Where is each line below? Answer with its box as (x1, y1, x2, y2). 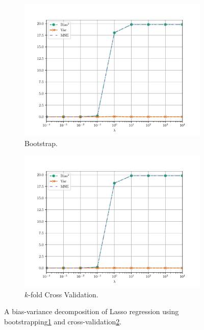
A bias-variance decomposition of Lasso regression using (4, 306, 179, 317)
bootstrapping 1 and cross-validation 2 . (4, 316, 122, 326)
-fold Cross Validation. (28, 289, 98, 299)
